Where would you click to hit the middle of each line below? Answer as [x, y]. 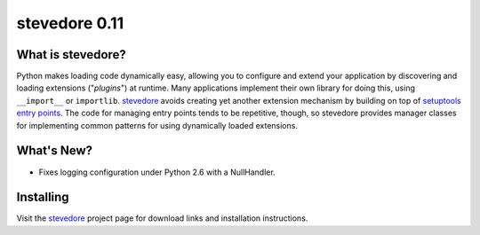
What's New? [55, 151]
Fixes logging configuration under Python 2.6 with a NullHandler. [157, 172]
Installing [43, 197]
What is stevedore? [71, 55]
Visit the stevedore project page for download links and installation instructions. [162, 218]
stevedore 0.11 [70, 23]
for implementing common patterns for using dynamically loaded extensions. [157, 125]
